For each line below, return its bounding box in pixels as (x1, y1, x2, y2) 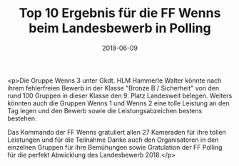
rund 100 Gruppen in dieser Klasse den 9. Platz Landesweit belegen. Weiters (7, 91, 233, 100)
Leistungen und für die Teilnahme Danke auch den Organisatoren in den (7, 135, 219, 144)
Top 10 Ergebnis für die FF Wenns (19, 5, 221, 21)
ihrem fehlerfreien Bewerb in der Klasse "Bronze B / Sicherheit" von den (7, 83, 220, 92)
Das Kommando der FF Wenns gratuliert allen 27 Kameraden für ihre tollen (7, 128, 226, 136)
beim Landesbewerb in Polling (28, 20, 212, 36)
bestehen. (7, 114, 37, 123)
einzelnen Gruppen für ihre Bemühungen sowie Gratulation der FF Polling (7, 142, 223, 151)
